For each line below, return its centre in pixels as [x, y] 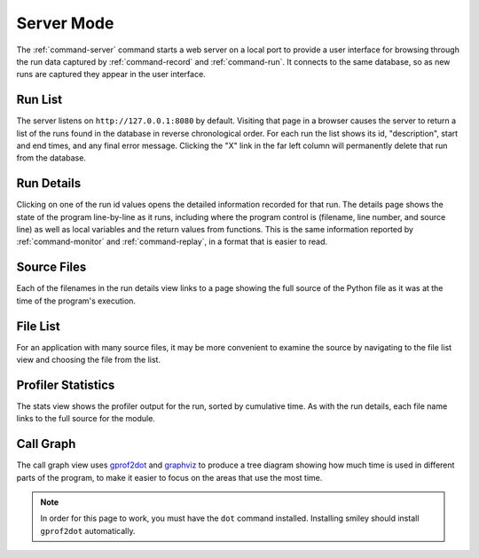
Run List [39, 100]
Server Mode [65, 23]
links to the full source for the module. [86, 419]
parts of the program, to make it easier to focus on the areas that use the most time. [169, 477]
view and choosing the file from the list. [89, 360]
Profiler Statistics [66, 385]
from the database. [51, 158]
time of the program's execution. [76, 301]
